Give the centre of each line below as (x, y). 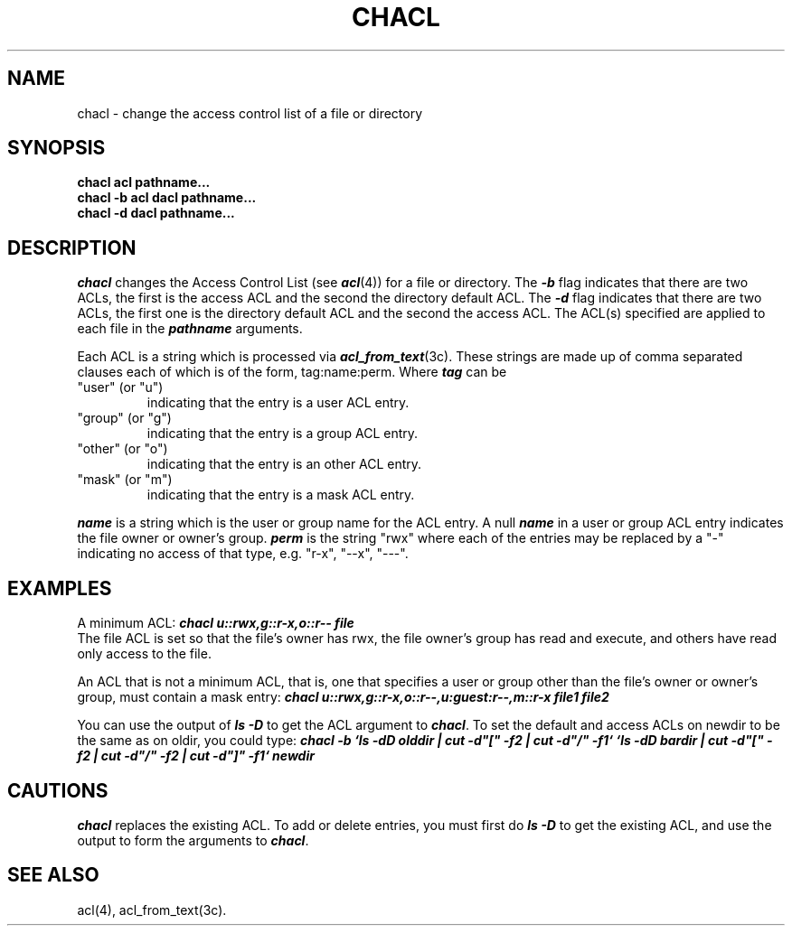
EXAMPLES (60, 588)
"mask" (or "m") (125, 480)
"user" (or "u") (120, 387)
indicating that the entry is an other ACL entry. (284, 464)
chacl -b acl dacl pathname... (167, 198)
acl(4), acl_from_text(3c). (152, 910)
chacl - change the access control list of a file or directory (250, 113)
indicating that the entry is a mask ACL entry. (281, 495)
